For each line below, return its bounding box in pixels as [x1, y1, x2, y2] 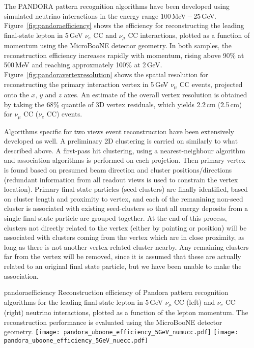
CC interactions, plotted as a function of [128, 29, 250, 40]
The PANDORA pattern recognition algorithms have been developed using [4, 1, 229, 11]
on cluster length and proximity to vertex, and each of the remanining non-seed [4, 193, 243, 203]
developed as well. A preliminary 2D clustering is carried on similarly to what [4, 136, 238, 146]
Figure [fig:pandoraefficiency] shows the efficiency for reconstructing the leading [4, 20, 244, 30]
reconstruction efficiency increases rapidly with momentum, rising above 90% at [4, 50, 244, 60]
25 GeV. [194, 10, 217, 21]
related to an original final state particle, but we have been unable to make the [4, 261, 242, 271]
